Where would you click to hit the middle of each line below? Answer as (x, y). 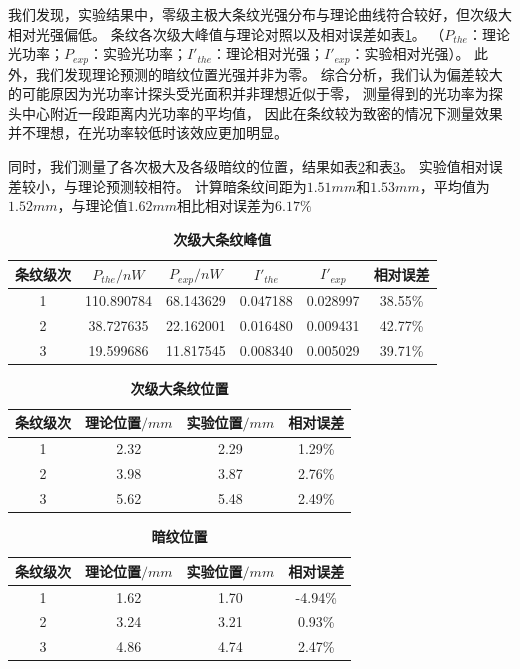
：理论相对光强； (268, 53)
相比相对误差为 (226, 205)
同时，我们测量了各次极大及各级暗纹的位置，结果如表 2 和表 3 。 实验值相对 (248, 166)
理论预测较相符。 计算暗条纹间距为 (192, 185)
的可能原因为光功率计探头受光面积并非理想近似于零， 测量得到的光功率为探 (255, 93)
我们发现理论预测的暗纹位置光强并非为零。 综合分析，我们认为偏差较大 (269, 73)
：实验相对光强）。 (410, 53)
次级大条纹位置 (179, 387)
